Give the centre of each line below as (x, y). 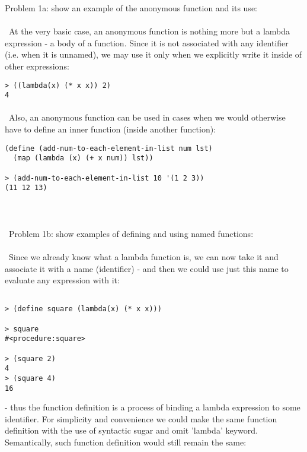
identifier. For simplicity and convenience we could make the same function (141, 418)
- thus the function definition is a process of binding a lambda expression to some (153, 407)
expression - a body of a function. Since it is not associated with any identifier (147, 42)
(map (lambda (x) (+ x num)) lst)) (83, 158)
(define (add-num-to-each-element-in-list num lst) (109, 148)
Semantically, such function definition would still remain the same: (126, 442)
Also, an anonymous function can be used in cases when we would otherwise (147, 117)
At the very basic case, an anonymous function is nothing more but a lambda (149, 31)
